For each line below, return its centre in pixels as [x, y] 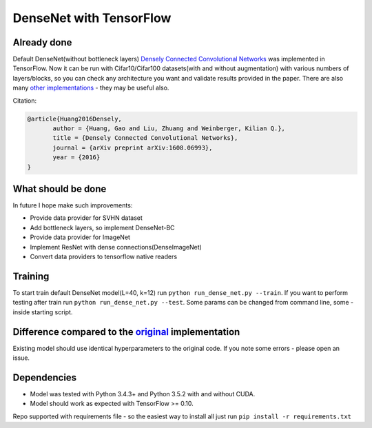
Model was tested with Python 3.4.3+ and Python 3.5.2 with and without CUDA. [143, 394]
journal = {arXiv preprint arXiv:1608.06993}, [133, 147]
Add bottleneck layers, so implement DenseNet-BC [102, 227]
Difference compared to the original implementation [126, 332]
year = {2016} [76, 157]
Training [31, 276]
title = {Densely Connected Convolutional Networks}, [145, 138]
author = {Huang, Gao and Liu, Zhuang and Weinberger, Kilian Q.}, [169, 129]
